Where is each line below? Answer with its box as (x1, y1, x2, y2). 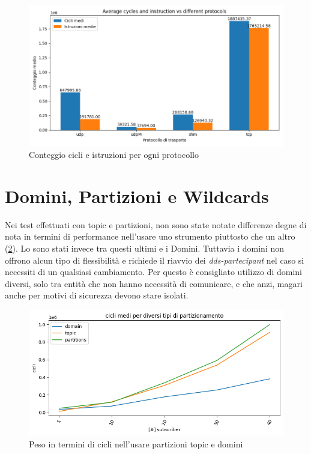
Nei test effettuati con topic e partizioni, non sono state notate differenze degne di (5, 218, 307, 231)
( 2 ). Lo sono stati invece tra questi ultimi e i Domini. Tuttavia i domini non (5, 242, 285, 255)
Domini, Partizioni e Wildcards (5, 183, 269, 208)
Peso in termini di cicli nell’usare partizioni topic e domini (29, 437, 243, 450)
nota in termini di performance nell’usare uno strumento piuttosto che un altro (5, 230, 295, 243)
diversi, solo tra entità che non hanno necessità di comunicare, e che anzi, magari (5, 277, 303, 289)
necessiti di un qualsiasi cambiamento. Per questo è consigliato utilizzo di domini (5, 265, 302, 278)
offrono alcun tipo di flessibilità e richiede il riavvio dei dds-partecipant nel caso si (5, 253, 304, 266)
